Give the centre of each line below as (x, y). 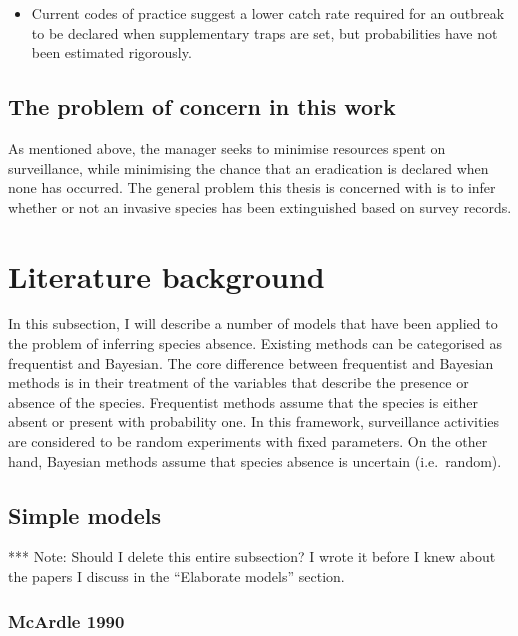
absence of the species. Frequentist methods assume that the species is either (243, 401)
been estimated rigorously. (111, 52)
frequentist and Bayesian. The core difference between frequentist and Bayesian (251, 362)
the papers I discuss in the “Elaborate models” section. (176, 576)
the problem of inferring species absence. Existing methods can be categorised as (255, 343)
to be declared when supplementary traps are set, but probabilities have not (264, 32)
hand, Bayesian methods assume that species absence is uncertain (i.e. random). (255, 460)
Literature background (166, 275)
